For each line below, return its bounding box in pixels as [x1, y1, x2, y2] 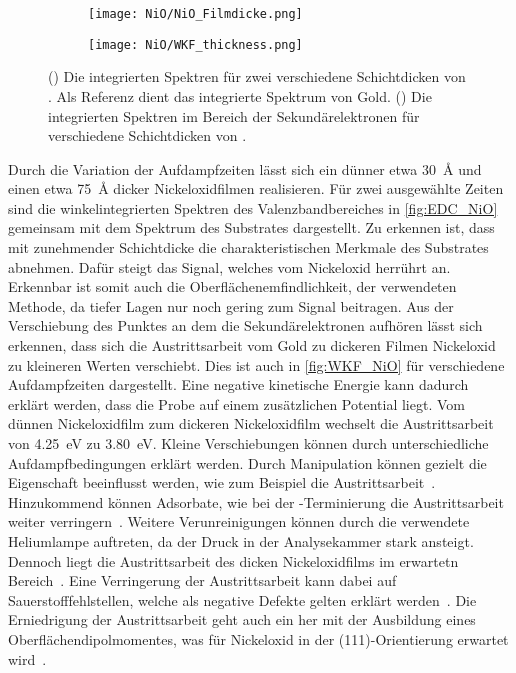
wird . [8, 648, 47, 669]
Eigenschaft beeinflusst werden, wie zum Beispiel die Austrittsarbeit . [8, 472, 436, 493]
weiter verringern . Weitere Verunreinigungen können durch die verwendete [8, 511, 470, 532]
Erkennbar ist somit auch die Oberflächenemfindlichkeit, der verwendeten [8, 276, 457, 297]
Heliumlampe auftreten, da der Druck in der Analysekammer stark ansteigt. [8, 530, 474, 551]
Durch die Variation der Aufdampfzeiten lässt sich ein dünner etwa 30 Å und [8, 158, 482, 179]
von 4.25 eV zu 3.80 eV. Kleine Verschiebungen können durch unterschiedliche [8, 433, 489, 453]
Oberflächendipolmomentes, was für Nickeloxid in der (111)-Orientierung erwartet [8, 628, 509, 649]
